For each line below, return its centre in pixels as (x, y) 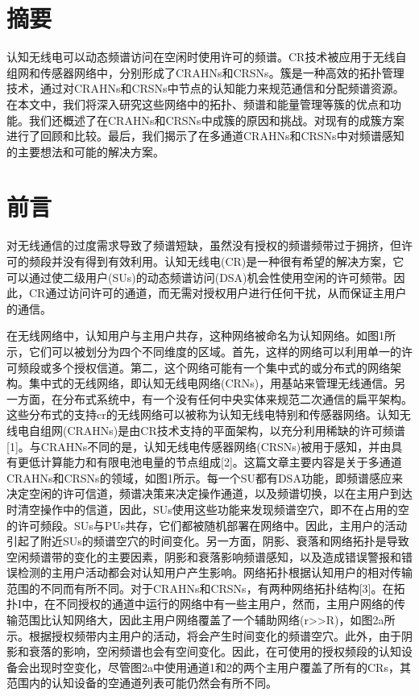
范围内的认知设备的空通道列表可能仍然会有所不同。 (142, 683)
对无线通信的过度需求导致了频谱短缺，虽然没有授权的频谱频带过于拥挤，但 (204, 245)
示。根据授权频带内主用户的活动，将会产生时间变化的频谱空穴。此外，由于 (204, 635)
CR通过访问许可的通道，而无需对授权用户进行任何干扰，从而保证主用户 (218, 293)
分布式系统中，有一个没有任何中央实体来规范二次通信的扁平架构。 (237, 398)
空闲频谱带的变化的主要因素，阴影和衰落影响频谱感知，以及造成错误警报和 (204, 556)
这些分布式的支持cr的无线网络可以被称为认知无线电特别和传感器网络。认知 (203, 414)
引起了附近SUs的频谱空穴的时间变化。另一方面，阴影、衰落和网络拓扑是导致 (208, 541)
